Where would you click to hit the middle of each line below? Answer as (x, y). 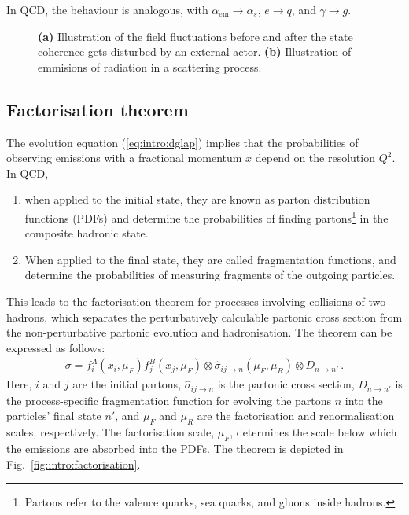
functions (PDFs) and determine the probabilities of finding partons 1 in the (206, 216)
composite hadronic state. (87, 233)
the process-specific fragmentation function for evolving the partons (169, 400)
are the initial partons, (127, 384)
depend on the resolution (315, 158)
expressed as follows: (56, 347)
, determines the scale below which (313, 432)
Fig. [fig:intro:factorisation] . (74, 463)
